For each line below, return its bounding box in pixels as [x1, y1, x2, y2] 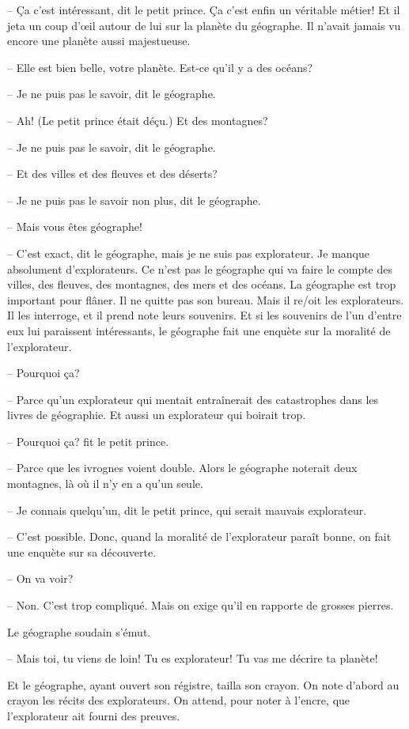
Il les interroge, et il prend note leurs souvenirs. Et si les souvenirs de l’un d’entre [7, 307, 402, 323]
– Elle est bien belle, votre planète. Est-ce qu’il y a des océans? [7, 59, 313, 75]
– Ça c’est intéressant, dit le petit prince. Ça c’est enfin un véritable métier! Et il [7, 2, 400, 17]
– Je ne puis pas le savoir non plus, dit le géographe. [7, 191, 261, 208]
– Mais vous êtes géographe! [7, 218, 142, 235]
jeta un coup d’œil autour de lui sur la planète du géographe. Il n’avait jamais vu [7, 17, 401, 33]
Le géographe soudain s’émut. [7, 623, 151, 640]
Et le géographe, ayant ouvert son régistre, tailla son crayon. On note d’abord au [7, 676, 400, 693]
